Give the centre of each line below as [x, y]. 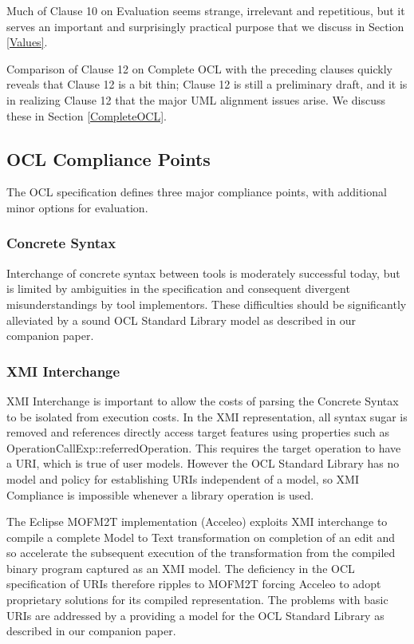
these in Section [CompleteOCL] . [87, 115]
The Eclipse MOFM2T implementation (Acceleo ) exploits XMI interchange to [197, 522]
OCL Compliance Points [108, 158]
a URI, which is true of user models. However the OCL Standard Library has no [203, 463]
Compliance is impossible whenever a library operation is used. [160, 494]
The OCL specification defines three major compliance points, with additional [197, 192]
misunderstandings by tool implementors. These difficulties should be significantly [207, 304]
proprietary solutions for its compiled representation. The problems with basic [197, 600]
